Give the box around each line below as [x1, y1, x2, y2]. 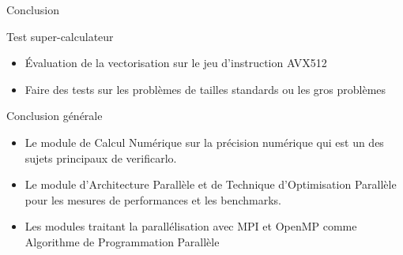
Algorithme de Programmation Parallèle [24, 233, 220, 249]
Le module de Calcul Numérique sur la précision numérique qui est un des [24, 133, 384, 150]
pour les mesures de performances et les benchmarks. [24, 191, 281, 208]
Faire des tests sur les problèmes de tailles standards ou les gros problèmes [24, 81, 386, 97]
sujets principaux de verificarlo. [24, 149, 177, 166]
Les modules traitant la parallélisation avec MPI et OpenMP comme [24, 218, 357, 234]
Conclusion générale [6, 107, 103, 124]
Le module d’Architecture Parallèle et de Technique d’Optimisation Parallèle [24, 176, 397, 193]
